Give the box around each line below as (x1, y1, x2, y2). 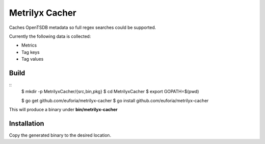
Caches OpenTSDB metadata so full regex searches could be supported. (9, 24, 157, 30)
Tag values (21, 56, 44, 62)
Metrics (21, 42, 37, 48)
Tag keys (21, 49, 40, 55)
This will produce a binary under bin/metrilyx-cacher (9, 107, 118, 113)
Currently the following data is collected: (9, 33, 91, 39)
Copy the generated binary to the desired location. (9, 132, 111, 138)
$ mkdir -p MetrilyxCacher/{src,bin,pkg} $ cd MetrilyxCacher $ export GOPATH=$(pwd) (21, 89, 199, 95)
